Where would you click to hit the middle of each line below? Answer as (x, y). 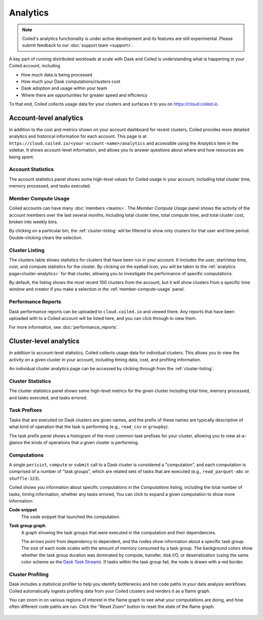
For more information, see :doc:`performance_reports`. (64, 327)
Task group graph (27, 526)
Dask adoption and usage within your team (64, 88)
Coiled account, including (35, 66)
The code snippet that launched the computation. (71, 517)
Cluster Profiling (29, 574)
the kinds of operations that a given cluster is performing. (81, 442)
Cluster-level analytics (44, 341)
